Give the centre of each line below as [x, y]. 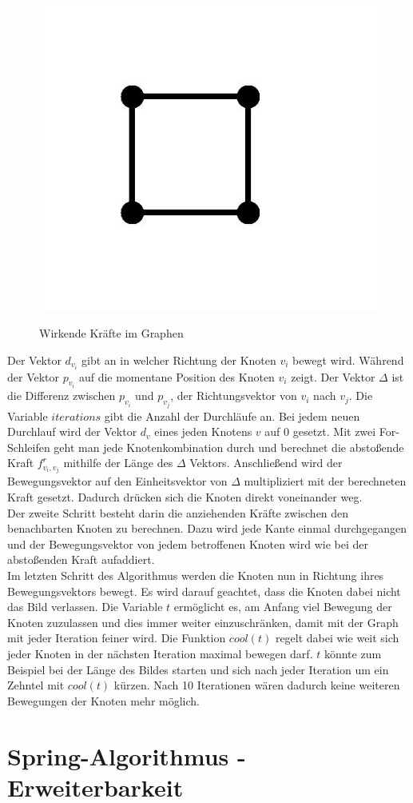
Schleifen [29, 447]
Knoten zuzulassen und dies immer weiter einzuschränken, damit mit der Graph [203, 622]
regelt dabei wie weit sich [337, 638]
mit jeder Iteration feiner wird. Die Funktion [117, 638]
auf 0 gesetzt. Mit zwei [320, 431]
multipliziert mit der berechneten [325, 481]
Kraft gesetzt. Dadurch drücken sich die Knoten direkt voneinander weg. [185, 497]
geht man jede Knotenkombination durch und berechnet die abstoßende [229, 447]
